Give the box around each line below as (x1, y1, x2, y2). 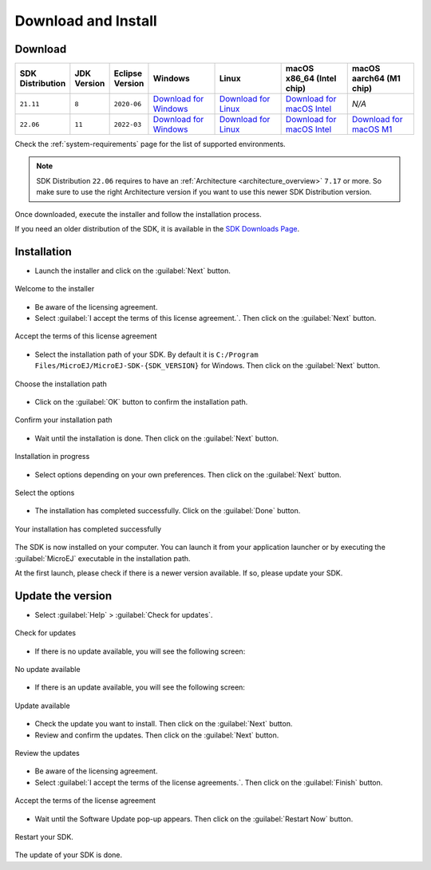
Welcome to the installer (14, 284, 95, 294)
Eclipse (113, 68, 143, 79)
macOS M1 (351, 124, 393, 135)
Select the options (14, 488, 75, 497)
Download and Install (14, 12, 157, 30)
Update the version (14, 589, 112, 603)
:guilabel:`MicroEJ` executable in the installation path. (14, 553, 191, 563)
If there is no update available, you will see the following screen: (34, 647, 246, 656)
